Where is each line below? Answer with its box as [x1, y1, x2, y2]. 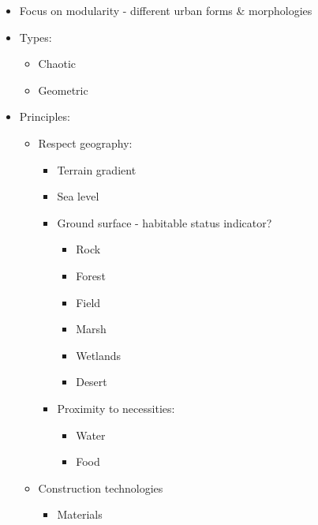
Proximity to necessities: [57, 399, 175, 416]
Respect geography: [38, 134, 133, 151]
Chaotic [38, 55, 77, 72]
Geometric [38, 81, 88, 98]
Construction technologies [38, 479, 163, 496]
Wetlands [76, 347, 122, 363]
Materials [57, 506, 103, 523]
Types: [19, 28, 52, 45]
